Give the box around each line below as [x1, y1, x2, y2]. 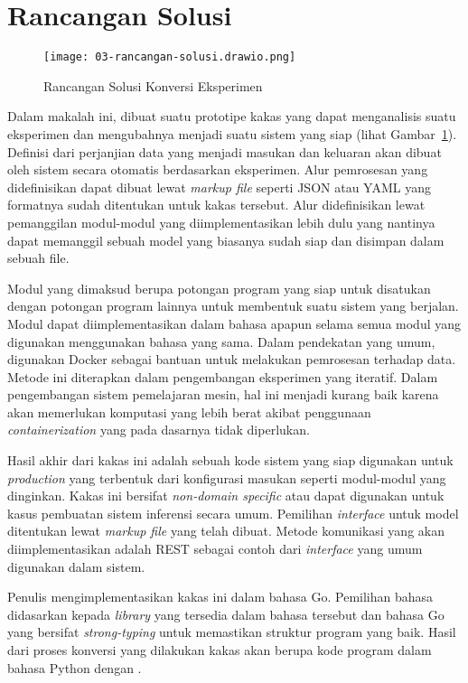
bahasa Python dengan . [7, 658, 142, 677]
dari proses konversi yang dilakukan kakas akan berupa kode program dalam [7, 641, 432, 659]
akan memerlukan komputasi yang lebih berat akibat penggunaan [7, 402, 371, 421]
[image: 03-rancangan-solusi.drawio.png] [43, 51, 296, 64]
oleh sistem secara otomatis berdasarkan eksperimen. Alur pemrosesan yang [7, 160, 428, 179]
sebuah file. [7, 248, 70, 267]
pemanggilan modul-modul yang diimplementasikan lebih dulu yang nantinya [7, 212, 435, 231]
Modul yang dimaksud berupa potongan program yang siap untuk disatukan [7, 278, 431, 297]
